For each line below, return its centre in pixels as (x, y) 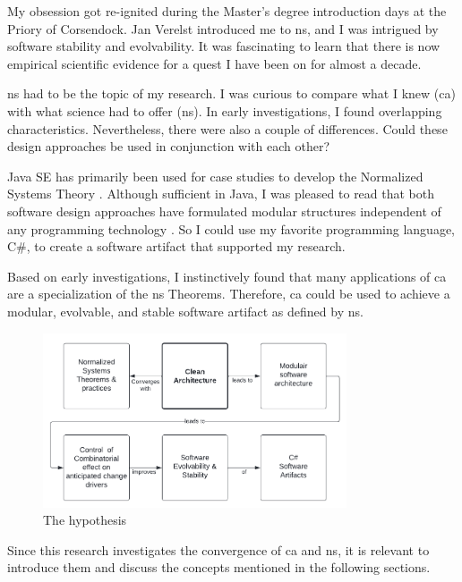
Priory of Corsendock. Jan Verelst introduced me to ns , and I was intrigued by (223, 28)
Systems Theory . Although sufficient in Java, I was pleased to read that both (221, 194)
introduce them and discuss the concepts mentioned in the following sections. (219, 567)
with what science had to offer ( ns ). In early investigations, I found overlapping (225, 110)
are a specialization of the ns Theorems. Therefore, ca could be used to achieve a (229, 294)
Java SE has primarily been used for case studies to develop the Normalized (215, 176)
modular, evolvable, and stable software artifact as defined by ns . (185, 311)
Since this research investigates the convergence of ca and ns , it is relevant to (218, 549)
